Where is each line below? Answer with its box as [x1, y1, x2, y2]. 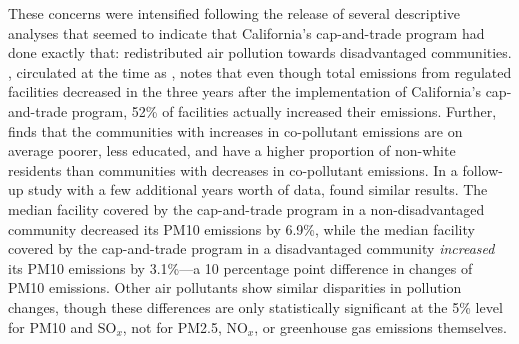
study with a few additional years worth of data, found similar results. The [28, 179, 488, 200]
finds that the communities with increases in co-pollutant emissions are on [8, 120, 463, 141]
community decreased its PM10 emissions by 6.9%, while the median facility [8, 218, 475, 239]
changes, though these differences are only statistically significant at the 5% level [8, 296, 503, 317]
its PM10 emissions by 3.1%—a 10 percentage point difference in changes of [8, 257, 473, 278]
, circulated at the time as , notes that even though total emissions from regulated [8, 61, 512, 82]
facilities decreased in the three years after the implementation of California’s [8, 81, 481, 102]
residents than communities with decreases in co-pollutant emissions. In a [8, 159, 458, 180]
